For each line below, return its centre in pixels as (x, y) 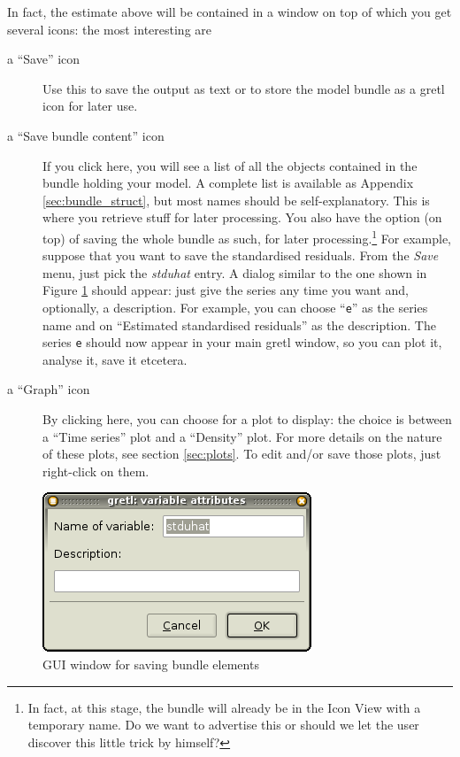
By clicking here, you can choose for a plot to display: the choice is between (247, 419)
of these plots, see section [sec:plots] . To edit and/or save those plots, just (242, 454)
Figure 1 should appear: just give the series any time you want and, (226, 290)
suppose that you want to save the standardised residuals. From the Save (241, 255)
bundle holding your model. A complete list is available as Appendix (228, 183)
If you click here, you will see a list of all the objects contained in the (230, 165)
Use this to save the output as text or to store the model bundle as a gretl (244, 88)
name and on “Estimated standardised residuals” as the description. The (239, 324)
